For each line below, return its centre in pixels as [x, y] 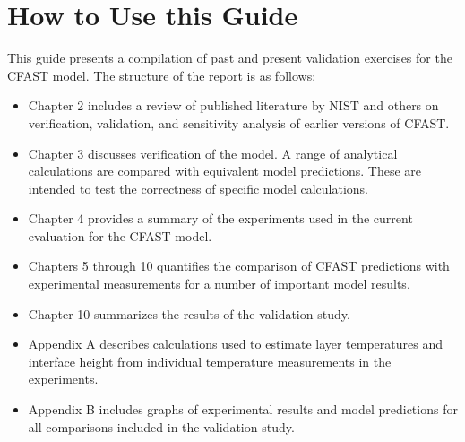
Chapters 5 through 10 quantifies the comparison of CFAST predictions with [239, 266]
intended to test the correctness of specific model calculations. [198, 188]
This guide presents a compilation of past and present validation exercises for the [230, 58]
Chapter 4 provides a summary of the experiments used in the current [220, 218]
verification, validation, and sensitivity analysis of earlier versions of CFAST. [239, 122]
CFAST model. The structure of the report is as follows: [162, 75]
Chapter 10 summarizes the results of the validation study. [189, 313]
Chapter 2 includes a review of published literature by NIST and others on [233, 105]
